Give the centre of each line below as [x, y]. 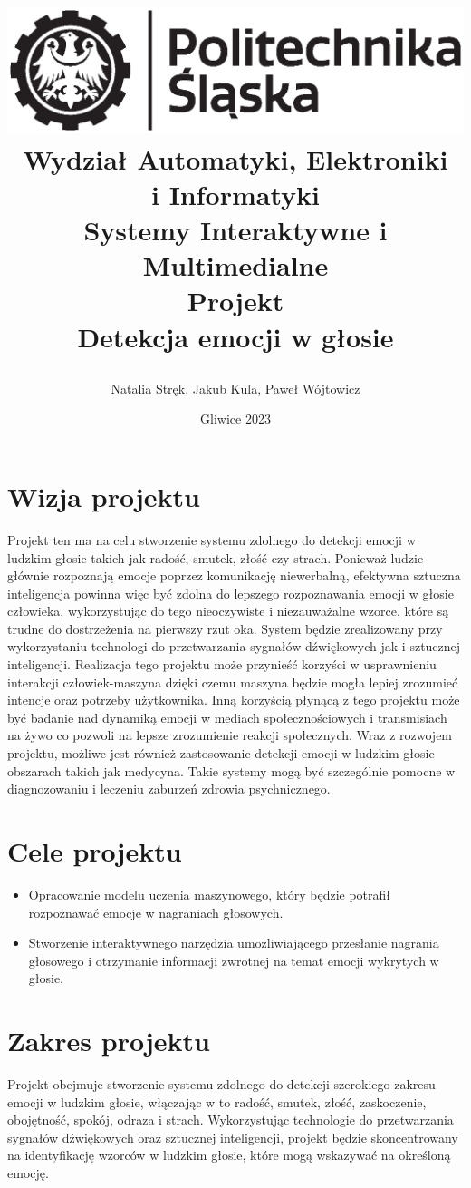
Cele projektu [95, 851]
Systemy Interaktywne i [235, 230]
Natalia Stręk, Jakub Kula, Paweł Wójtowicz [235, 388]
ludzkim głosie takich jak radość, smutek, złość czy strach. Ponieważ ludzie [216, 557]
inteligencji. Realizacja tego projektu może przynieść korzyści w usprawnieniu [222, 664]
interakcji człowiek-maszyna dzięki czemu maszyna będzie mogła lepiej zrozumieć [233, 682]
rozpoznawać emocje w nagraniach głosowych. [156, 912]
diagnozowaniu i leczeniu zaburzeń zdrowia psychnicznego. [169, 789]
